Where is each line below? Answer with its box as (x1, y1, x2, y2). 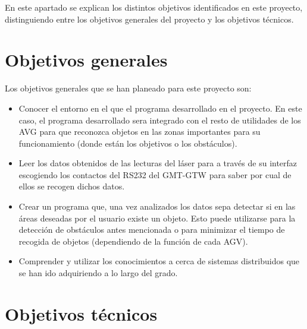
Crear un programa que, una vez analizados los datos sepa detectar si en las (18, 200, 296, 213)
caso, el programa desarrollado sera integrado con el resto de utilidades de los (18, 113, 301, 126)
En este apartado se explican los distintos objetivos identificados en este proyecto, (5, 1, 303, 13)
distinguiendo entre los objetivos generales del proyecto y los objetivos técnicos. (5, 12, 294, 25)
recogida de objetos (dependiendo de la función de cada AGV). (18, 235, 248, 247)
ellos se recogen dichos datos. (18, 180, 125, 192)
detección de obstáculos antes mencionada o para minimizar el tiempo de (18, 223, 285, 236)
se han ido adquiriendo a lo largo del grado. (18, 267, 178, 279)
